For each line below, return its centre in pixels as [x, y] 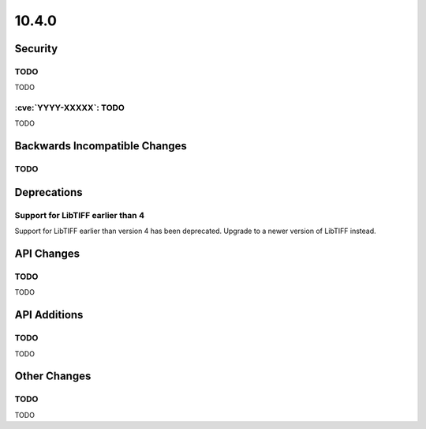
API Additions [49, 315]
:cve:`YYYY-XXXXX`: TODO [70, 108]
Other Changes [53, 376]
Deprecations [49, 192]
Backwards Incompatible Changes [101, 146]
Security [36, 49]
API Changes [47, 254]
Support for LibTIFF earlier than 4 [80, 215]
